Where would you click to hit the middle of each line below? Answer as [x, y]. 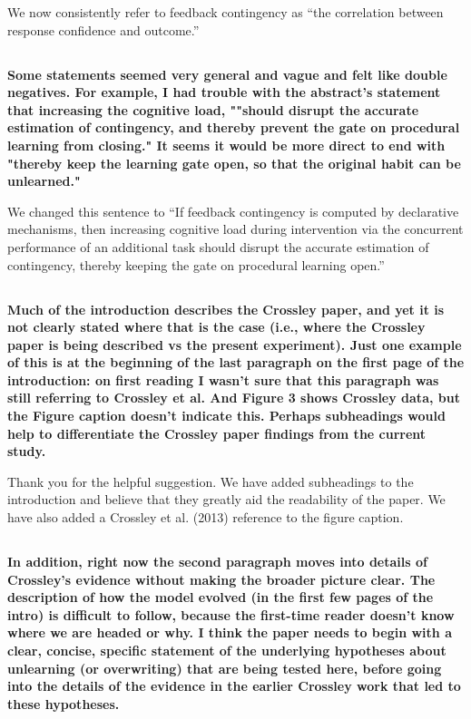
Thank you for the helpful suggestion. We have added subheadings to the [211, 481]
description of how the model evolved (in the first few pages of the [221, 597]
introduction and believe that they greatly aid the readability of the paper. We [226, 499]
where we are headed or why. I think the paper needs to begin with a [230, 632]
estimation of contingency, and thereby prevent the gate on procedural [234, 127]
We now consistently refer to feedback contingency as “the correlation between [226, 12]
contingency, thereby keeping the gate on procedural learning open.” [196, 264]
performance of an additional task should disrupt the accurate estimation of [218, 246]
